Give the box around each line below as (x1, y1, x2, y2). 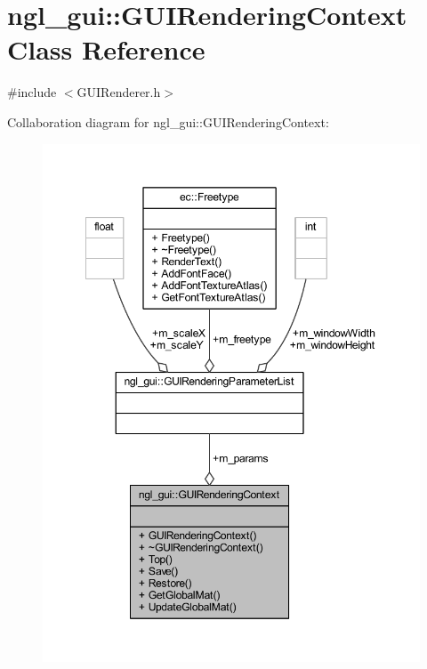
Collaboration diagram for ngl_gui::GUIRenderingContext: (7, 112, 329, 131)
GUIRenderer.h (77, 83, 161, 101)
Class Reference (7, 31, 205, 68)
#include (7, 83, 57, 101)
